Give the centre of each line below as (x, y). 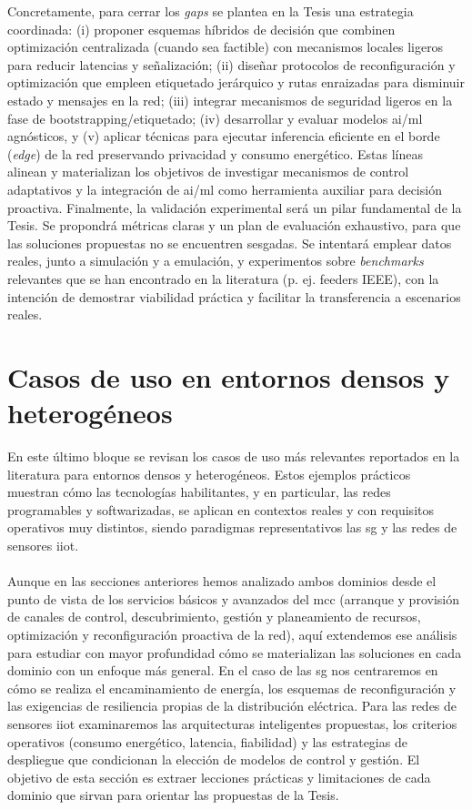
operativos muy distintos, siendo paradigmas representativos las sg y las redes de (232, 527)
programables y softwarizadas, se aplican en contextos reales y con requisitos (221, 509)
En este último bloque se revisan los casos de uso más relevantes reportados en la (234, 456)
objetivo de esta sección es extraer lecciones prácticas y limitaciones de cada (219, 777)
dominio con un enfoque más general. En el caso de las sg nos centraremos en (223, 670)
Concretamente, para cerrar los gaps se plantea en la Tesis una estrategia (211, 11)
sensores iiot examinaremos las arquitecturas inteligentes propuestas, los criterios (232, 723)
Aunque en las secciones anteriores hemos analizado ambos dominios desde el (222, 581)
